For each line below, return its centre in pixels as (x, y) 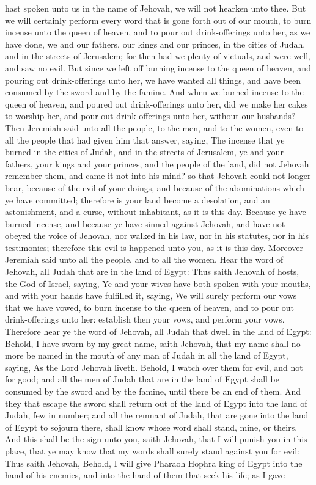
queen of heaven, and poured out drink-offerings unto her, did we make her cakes (156, 104)
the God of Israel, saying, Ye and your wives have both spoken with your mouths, (158, 283)
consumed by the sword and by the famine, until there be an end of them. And (153, 391)
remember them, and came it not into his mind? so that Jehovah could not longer (158, 176)
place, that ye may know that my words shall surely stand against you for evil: (152, 450)
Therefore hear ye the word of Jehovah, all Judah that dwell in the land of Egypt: (158, 331)
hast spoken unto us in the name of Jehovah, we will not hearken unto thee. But (156, 8)
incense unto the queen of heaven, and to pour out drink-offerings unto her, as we (158, 32)
